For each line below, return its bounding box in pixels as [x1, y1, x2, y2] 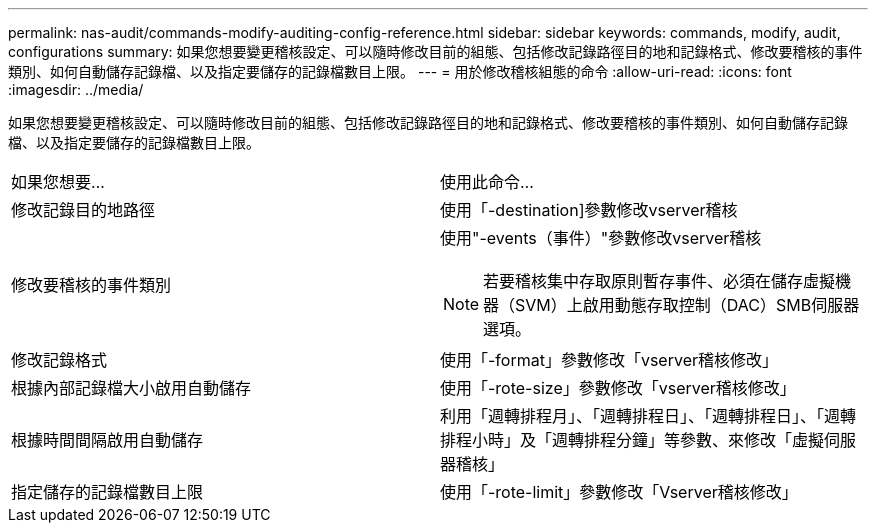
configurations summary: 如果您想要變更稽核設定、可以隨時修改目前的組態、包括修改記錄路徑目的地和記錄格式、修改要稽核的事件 [8, 43, 863, 60]
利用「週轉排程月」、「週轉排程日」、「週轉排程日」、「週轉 [440, 406, 857, 426]
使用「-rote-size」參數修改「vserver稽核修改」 [440, 378, 796, 398]
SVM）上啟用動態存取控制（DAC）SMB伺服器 [515, 295, 860, 315]
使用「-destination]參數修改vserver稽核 [440, 200, 738, 220]
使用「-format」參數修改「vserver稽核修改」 [440, 350, 778, 370]
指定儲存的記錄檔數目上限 [11, 482, 204, 502]
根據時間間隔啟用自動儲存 [11, 430, 204, 450]
